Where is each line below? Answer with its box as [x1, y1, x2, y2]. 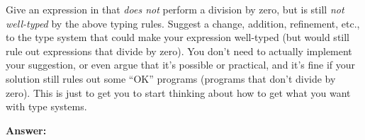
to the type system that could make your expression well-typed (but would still [6, 30, 350, 45]
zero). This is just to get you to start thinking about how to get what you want [6, 85, 351, 100]
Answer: [6, 122, 47, 137]
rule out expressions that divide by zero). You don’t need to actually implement [6, 43, 352, 58]
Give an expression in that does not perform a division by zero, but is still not [6, 2, 344, 16]
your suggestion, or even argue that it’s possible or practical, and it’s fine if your [6, 57, 356, 72]
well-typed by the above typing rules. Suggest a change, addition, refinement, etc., [6, 16, 360, 30]
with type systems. [6, 99, 87, 114]
